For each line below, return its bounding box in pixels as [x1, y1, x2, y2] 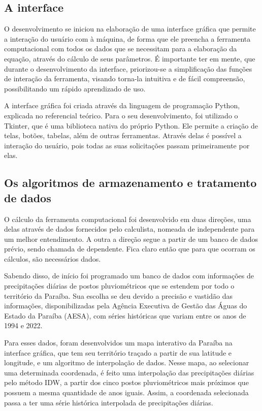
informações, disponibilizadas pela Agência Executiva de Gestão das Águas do [4, 300, 247, 311]
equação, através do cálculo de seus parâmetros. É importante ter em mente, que [4, 53, 255, 64]
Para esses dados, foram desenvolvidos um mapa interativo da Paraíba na [4, 337, 233, 348]
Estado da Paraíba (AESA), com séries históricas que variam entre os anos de [4, 310, 246, 321]
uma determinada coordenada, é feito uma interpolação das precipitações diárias [4, 367, 254, 377]
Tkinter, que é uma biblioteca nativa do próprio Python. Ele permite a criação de [4, 120, 258, 131]
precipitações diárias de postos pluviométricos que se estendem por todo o [4, 280, 235, 291]
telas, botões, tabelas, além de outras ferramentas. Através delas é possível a [4, 130, 242, 141]
